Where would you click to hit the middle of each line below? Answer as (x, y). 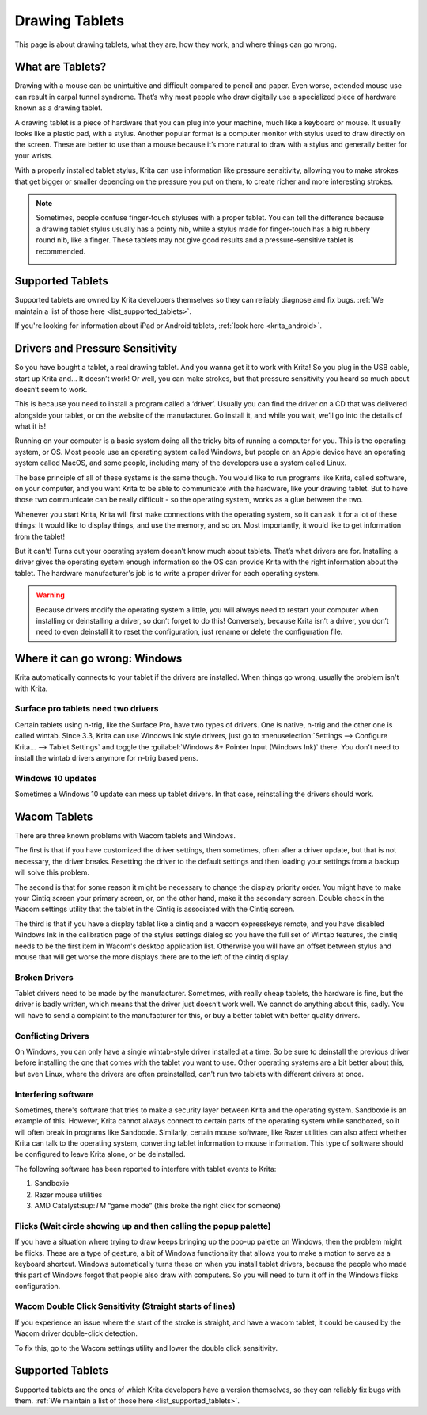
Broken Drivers (44, 977)
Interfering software (54, 1094)
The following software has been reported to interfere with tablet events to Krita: (145, 1169)
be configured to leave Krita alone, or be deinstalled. (100, 1154)
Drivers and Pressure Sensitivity (96, 349)
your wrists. (34, 155)
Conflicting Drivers (52, 1036)
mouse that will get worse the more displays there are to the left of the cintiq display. (152, 957)
